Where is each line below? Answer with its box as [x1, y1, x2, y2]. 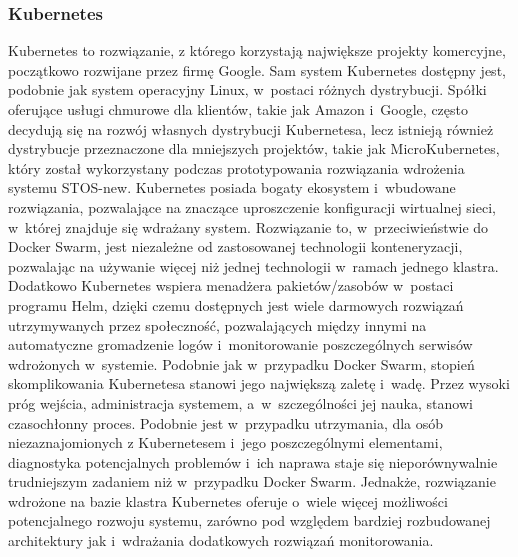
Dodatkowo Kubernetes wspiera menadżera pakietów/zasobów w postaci [8, 275, 454, 296]
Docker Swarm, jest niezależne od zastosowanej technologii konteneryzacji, [8, 236, 463, 257]
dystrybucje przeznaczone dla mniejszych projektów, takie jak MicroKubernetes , [8, 138, 500, 159]
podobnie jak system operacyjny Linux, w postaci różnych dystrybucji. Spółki [8, 79, 487, 100]
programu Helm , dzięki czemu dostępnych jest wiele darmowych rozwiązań [8, 294, 464, 315]
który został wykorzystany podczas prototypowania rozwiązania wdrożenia [8, 157, 465, 178]
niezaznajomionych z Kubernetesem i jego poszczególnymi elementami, [8, 432, 443, 453]
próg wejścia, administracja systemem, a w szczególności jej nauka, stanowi [8, 392, 473, 413]
